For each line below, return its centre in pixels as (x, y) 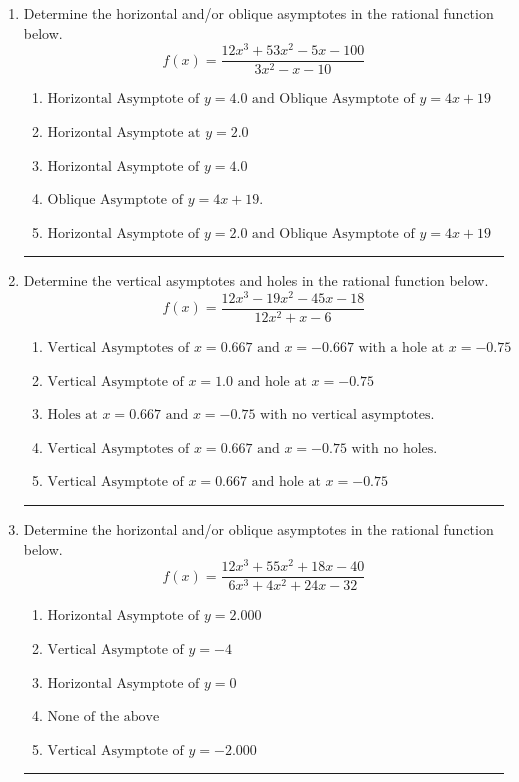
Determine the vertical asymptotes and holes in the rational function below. (256, 280)
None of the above (103, 717)
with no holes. (394, 448)
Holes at (72, 415)
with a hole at (401, 348)
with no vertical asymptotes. (347, 415)
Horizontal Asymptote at (124, 132)
